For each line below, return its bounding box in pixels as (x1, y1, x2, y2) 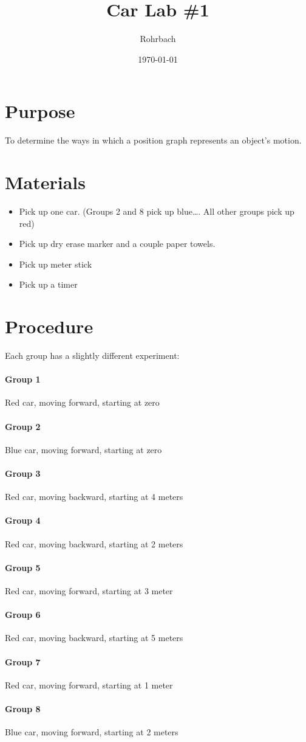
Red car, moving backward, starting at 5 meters (5, 631, 183, 644)
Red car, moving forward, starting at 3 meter (5, 584, 173, 597)
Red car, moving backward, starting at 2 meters (5, 537, 183, 550)
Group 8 (5, 702, 41, 715)
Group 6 (5, 608, 41, 621)
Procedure (5, 314, 93, 339)
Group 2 (5, 420, 41, 432)
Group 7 (5, 655, 41, 668)
